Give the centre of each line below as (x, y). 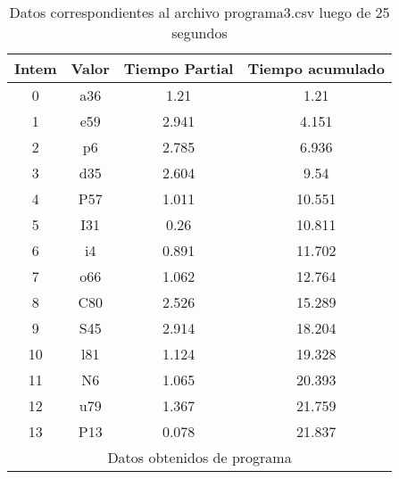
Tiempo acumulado (316, 68)
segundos (199, 33)
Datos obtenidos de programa (199, 457)
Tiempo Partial (179, 68)
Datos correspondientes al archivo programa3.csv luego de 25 (199, 12)
